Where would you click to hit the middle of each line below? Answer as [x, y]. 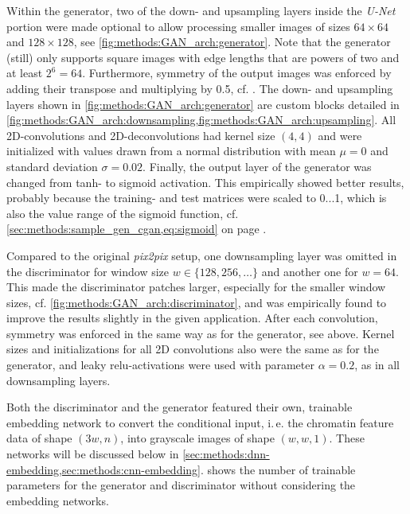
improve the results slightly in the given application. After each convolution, [192, 318]
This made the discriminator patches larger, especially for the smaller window [196, 287]
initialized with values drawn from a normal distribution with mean [171, 151]
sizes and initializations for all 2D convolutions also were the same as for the [193, 349]
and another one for [310, 271]
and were [340, 135]
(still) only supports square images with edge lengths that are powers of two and [203, 57]
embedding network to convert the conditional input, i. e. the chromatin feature [200, 422]
